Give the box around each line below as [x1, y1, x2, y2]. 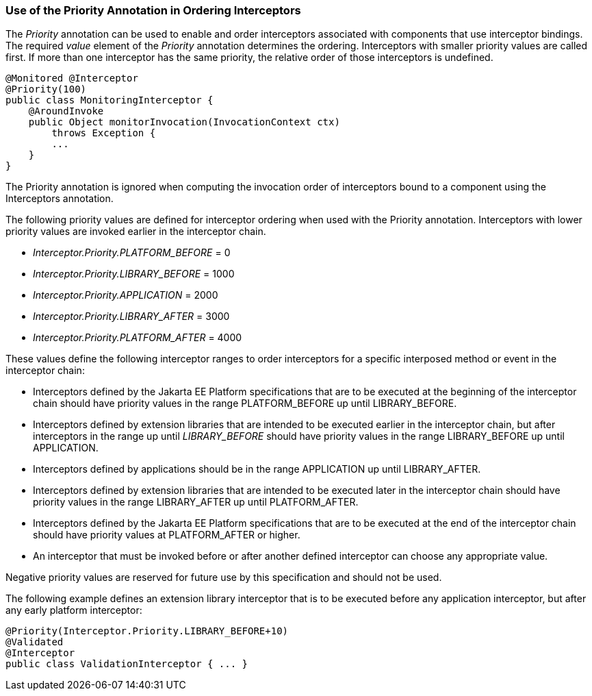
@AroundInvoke [28, 105, 104, 117]
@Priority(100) [5, 84, 87, 95]
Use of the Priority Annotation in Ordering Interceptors [5, 3, 301, 17]
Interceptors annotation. [5, 192, 114, 205]
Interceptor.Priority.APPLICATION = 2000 [33, 289, 218, 301]
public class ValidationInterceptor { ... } [5, 658, 248, 670]
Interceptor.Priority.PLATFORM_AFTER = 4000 [33, 332, 242, 344]
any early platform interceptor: [5, 604, 142, 617]
